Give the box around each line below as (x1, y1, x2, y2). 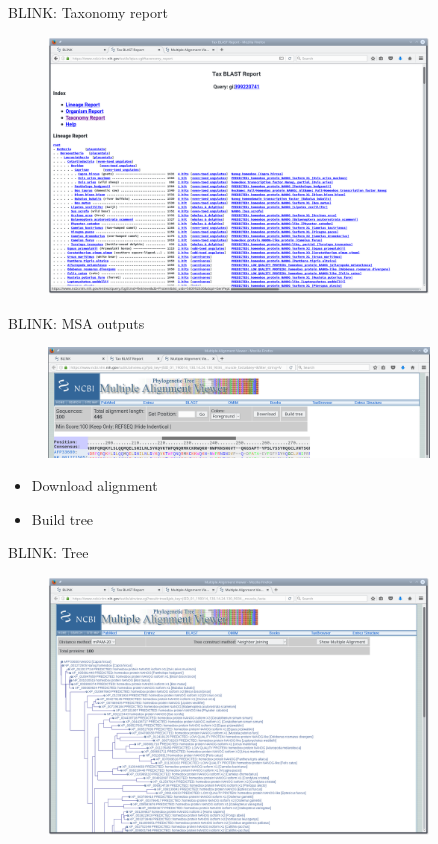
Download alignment (31, 475, 158, 496)
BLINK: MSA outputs (8, 312, 145, 333)
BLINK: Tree (8, 542, 89, 563)
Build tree (31, 508, 94, 529)
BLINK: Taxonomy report (8, 2, 168, 22)
